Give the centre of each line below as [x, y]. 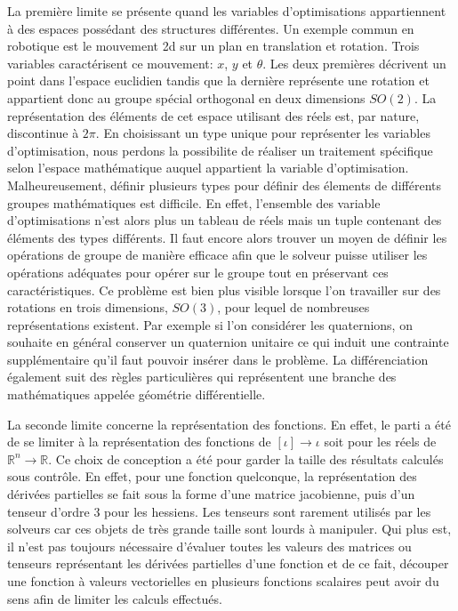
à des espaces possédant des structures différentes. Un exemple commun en [211, 28]
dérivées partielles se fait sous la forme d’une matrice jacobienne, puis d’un [211, 494]
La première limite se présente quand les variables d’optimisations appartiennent [227, 11]
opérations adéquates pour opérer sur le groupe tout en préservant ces [198, 272]
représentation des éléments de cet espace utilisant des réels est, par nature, [213, 115]
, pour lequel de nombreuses [293, 307]
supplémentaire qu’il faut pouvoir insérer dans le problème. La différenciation [218, 359]
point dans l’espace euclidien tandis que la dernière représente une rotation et [218, 80]
